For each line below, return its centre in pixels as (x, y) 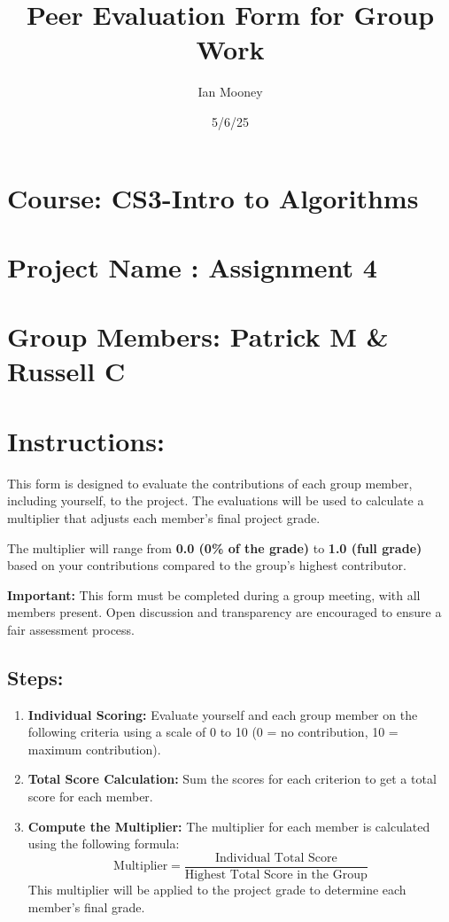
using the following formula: (104, 844)
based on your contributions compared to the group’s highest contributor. (207, 565)
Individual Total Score (276, 858)
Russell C (66, 371)
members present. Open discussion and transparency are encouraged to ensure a (224, 612)
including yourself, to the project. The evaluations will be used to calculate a (216, 500)
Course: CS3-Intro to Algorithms (213, 197)
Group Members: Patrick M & (198, 336)
